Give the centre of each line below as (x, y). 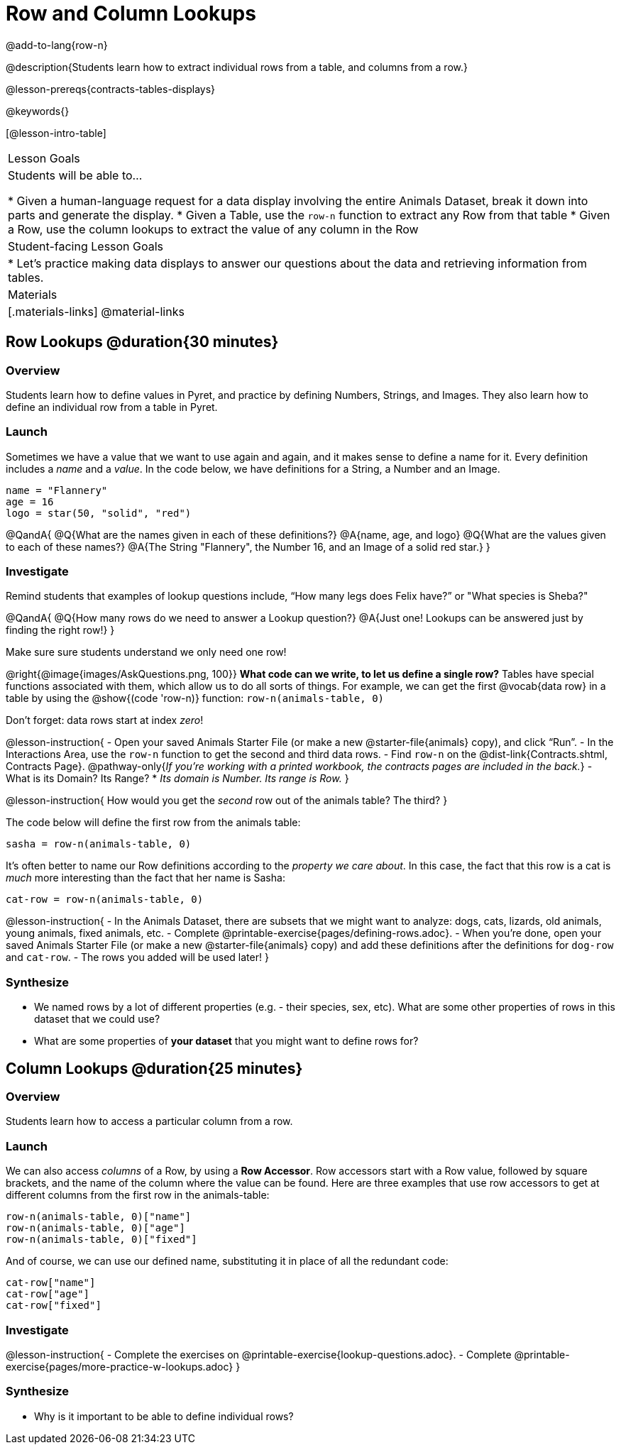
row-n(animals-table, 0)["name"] (99, 1217)
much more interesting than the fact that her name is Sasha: (145, 878)
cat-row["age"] (48, 1294)
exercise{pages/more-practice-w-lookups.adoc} (120, 1366)
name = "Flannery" (57, 490)
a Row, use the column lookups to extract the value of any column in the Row (213, 229)
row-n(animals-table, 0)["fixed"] (101, 1240)
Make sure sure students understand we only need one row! (146, 652)
